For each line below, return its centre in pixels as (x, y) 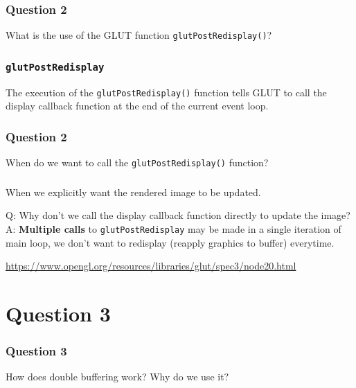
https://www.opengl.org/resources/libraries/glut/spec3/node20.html (151, 266)
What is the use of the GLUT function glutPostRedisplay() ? (139, 35)
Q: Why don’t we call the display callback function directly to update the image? (178, 215)
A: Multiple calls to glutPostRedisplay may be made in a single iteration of (173, 228)
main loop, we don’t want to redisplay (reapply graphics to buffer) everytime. (170, 242)
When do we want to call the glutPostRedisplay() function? (137, 162)
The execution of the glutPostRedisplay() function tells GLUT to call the (166, 92)
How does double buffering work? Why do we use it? (117, 377)
